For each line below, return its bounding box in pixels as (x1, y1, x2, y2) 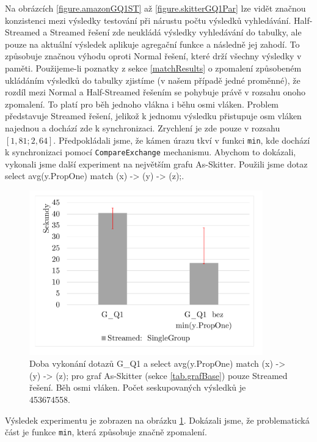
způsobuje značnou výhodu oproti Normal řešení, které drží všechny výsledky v (5, 50, 302, 62)
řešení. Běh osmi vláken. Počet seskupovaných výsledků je (29, 381, 246, 394)
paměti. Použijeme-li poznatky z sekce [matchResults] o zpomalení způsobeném (5, 61, 302, 74)
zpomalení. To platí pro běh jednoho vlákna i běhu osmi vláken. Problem (5, 97, 279, 110)
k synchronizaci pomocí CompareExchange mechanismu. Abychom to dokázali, (5, 145, 296, 158)
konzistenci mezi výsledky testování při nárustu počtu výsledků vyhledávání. (5, 13, 291, 26)
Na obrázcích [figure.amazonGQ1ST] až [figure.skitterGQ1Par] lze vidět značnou (5, 2, 306, 14)
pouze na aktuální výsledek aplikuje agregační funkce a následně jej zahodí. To (5, 37, 300, 50)
